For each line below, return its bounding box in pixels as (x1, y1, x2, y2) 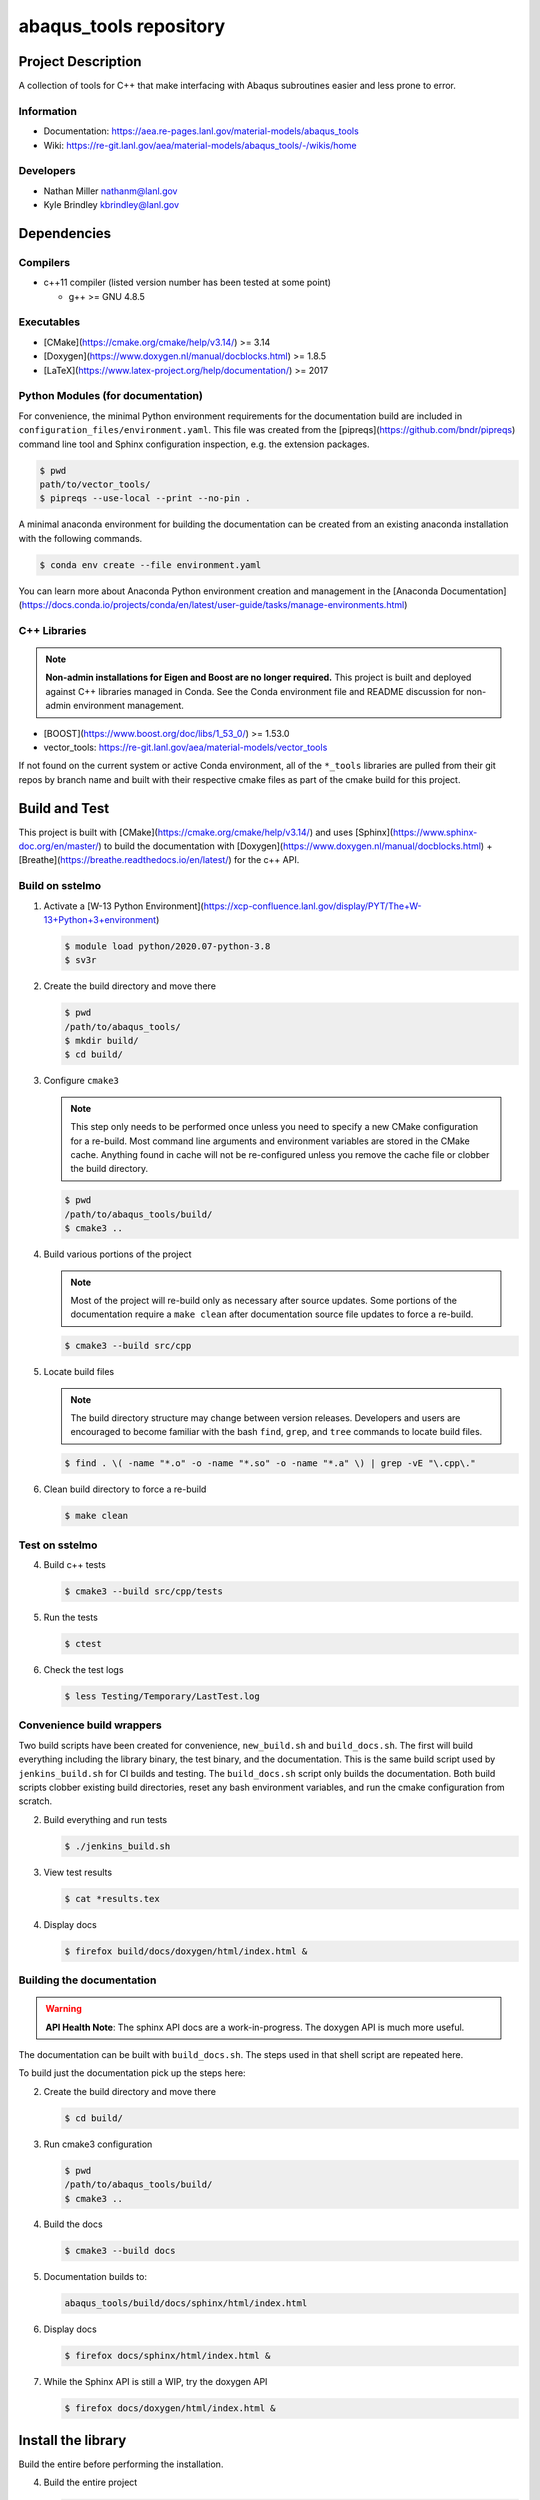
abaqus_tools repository (18, 15, 226, 37)
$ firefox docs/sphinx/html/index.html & (64, 2350, 271, 2362)
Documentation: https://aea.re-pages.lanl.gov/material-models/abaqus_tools (43, 125, 359, 137)
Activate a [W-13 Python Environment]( (43, 900, 204, 912)
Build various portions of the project (43, 1248, 192, 1260)
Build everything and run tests (43, 1813, 168, 1825)
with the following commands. (18, 532, 143, 544)
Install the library (18, 2431, 127, 2449)
